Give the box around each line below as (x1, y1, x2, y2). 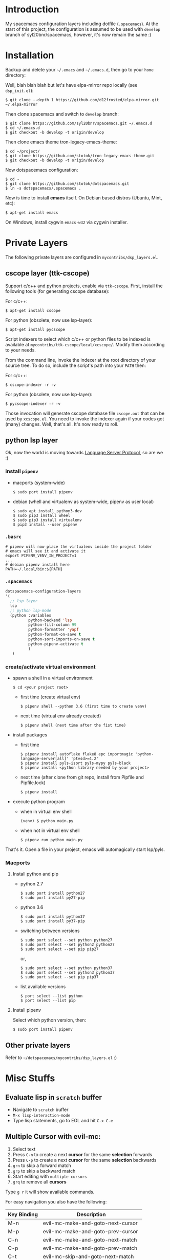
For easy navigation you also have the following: (5, 1198, 107, 1205)
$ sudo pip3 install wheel (12, 513, 71, 518)
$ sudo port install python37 (20, 914, 86, 919)
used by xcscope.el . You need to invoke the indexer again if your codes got (5, 415, 164, 422)
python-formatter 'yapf (28, 627, 79, 633)
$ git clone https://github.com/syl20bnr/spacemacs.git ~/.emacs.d (5, 121, 153, 126)
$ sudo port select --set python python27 (20, 938, 113, 943)
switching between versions (20, 928, 80, 934)
